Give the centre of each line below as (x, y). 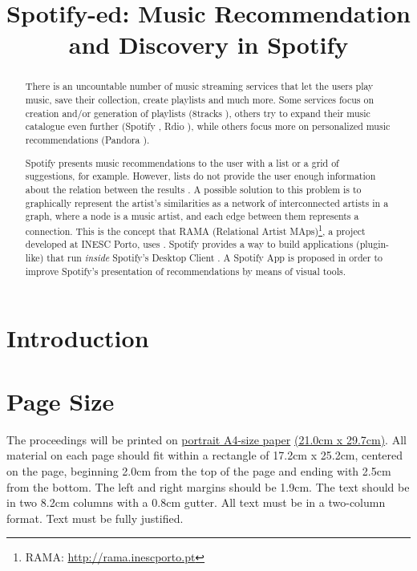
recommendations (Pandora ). (87, 139)
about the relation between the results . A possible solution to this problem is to (193, 189)
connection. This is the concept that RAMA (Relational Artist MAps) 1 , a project (195, 229)
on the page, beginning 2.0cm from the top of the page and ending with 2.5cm (199, 470)
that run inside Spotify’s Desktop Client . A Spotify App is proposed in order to (215, 258)
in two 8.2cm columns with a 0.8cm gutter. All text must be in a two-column (196, 502)
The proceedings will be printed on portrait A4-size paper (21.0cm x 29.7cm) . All (206, 439)
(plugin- (373, 244)
